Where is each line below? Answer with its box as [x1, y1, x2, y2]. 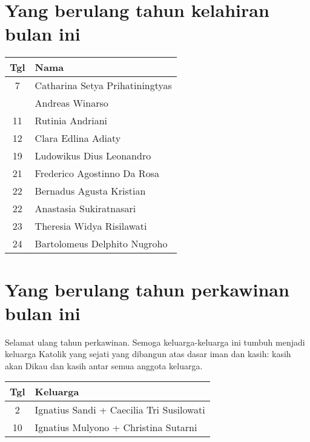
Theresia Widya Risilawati [35, 219, 147, 233]
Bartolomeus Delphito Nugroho [35, 236, 168, 251]
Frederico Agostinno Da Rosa [35, 166, 159, 181]
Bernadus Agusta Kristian [35, 184, 146, 198]
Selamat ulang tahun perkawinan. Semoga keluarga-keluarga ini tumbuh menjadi [5, 335, 305, 348]
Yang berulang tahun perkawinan [5, 276, 289, 301]
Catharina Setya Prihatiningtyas [35, 78, 172, 93]
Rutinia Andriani [35, 113, 108, 128]
